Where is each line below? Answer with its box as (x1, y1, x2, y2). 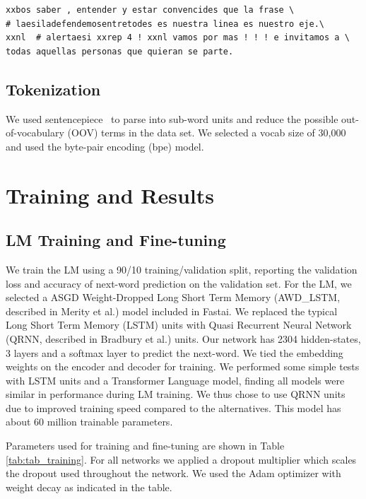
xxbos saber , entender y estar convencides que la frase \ (6, 5, 295, 15)
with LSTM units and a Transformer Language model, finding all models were (6, 372, 345, 387)
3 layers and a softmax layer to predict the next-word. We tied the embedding (6, 345, 343, 360)
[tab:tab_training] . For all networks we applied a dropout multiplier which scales (6, 452, 357, 466)
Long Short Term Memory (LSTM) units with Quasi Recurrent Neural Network (6, 317, 352, 332)
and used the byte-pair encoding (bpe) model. (6, 139, 204, 153)
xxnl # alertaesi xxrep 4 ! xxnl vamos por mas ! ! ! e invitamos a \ (6, 33, 350, 43)
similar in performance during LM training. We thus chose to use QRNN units (6, 387, 346, 401)
